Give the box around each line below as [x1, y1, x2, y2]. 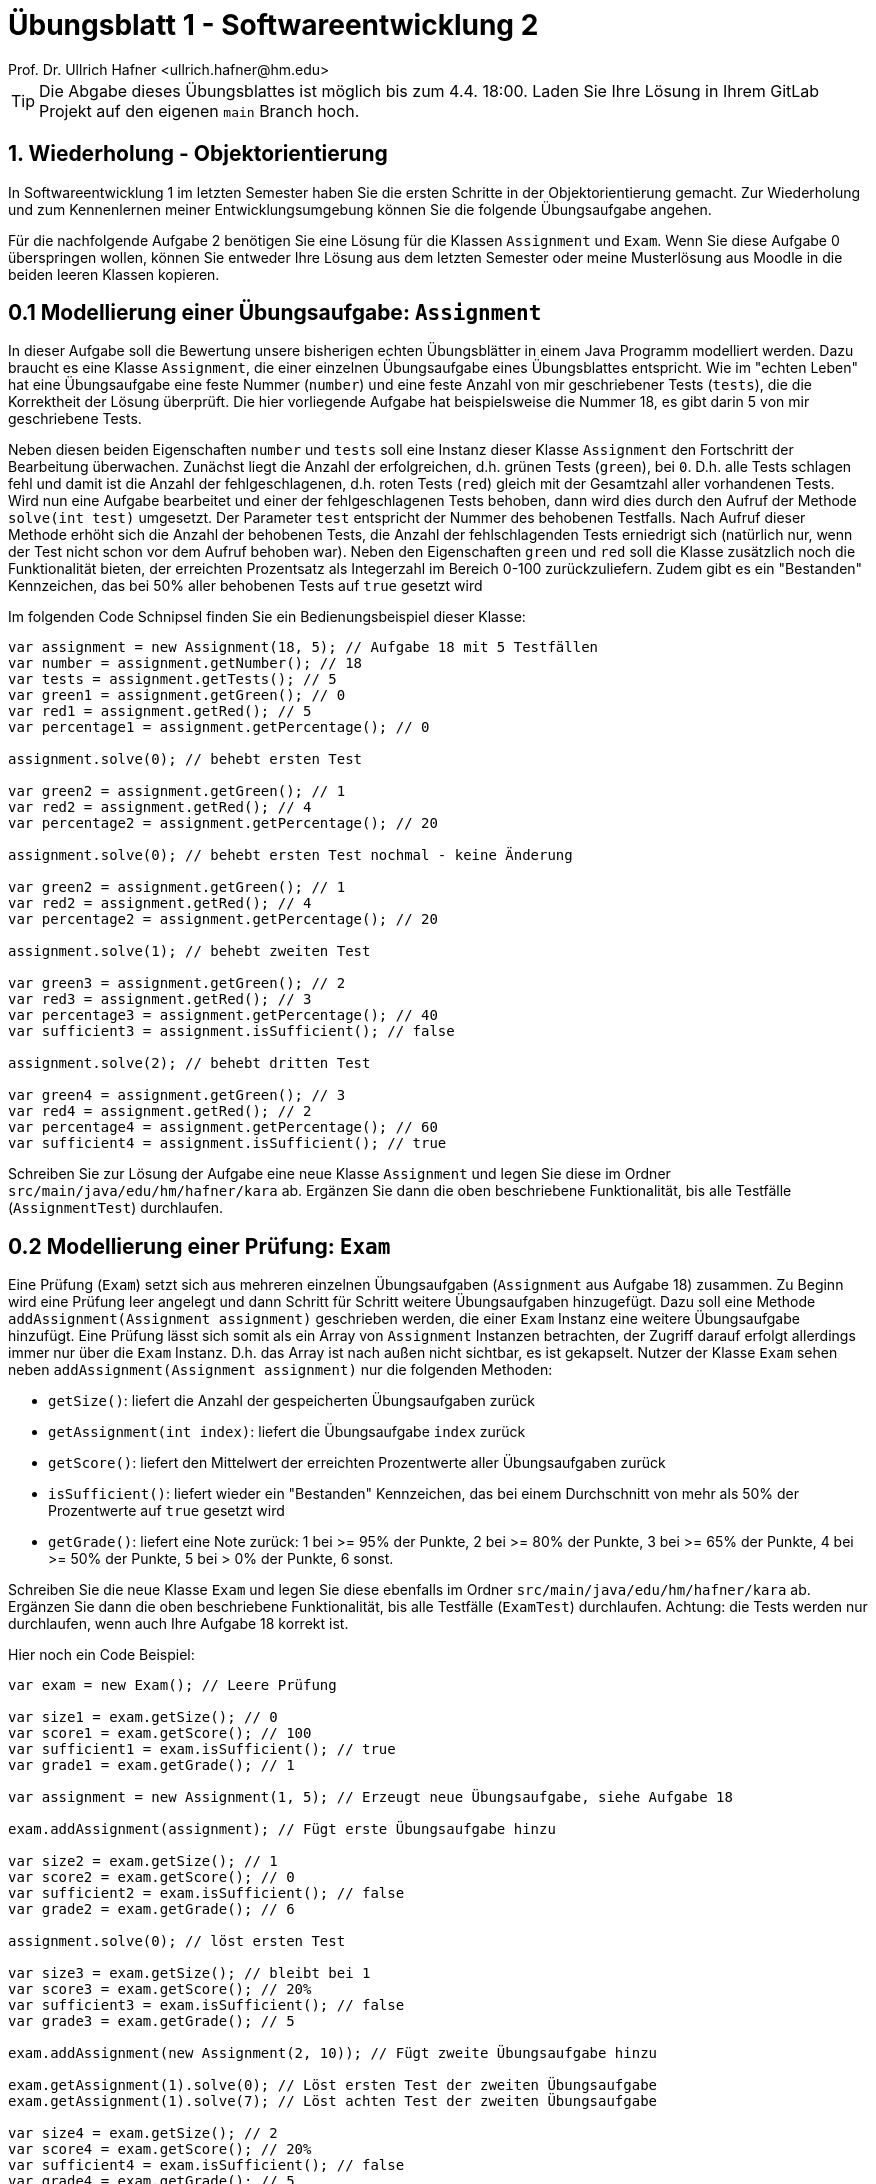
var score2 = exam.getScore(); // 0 [8, 1869, 295, 1886]
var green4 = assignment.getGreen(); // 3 [8, 1087, 346, 1104]
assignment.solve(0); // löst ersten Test [8, 1933, 346, 1950]
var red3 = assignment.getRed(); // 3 [8, 991, 312, 1008]
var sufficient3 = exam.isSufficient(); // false [8, 1997, 405, 2014]
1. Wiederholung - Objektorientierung [8, 141, 388, 167]
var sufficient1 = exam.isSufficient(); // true [8, 1741, 396, 1758]
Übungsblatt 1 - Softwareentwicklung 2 [8, 8, 539, 42]
